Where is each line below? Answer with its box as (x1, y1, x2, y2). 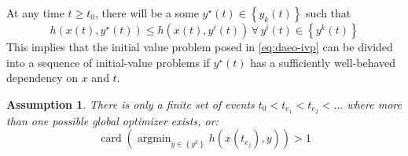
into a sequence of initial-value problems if (6, 54, 210, 70)
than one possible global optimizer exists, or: (6, 112, 219, 128)
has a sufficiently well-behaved (250, 54, 396, 70)
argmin (137, 133, 171, 145)
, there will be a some (95, 5, 199, 20)
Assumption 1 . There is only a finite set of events (6, 95, 255, 112)
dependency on (6, 69, 79, 86)
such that (306, 5, 351, 20)
